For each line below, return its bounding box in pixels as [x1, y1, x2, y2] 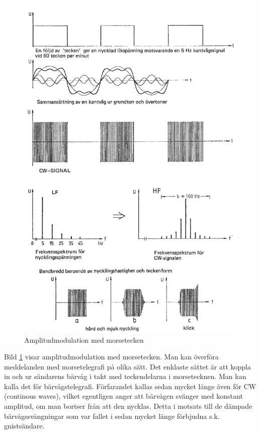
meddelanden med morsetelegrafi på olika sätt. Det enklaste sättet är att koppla [4, 361, 251, 371]
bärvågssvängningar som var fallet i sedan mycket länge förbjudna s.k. [4, 410, 220, 421]
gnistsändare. [4, 420, 45, 431]
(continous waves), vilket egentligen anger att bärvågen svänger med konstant [4, 391, 243, 401]
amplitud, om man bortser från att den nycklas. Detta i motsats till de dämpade [4, 401, 252, 411]
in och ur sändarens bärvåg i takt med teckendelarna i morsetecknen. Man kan [4, 371, 246, 382]
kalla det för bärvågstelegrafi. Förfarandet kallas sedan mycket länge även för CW [4, 381, 256, 391]
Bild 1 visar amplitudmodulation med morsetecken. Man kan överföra [4, 351, 219, 362]
